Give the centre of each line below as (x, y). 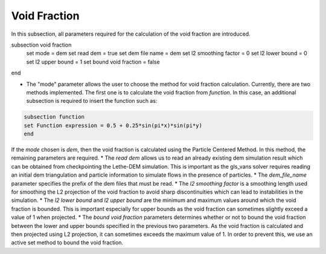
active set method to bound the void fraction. (67, 243)
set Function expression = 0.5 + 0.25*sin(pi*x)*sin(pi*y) (113, 125)
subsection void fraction (41, 45)
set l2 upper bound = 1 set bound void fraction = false (93, 62)
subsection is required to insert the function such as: (92, 101)
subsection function (54, 117)
